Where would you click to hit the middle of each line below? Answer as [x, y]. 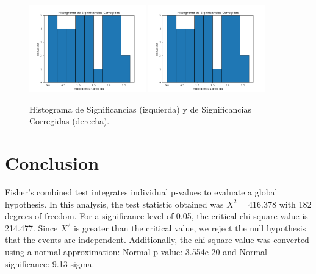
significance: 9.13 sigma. [50, 263]
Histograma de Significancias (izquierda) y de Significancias [140, 109]
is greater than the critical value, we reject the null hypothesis [190, 227]
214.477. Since [31, 227]
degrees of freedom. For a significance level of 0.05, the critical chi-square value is [156, 216]
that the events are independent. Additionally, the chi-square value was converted [157, 240]
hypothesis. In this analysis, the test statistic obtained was [114, 204]
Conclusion [52, 163]
